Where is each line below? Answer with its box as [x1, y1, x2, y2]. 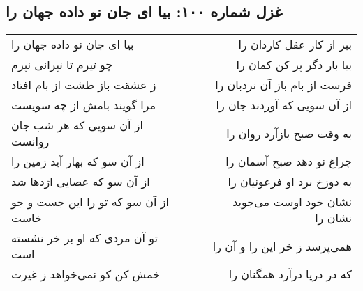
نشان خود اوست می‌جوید [232, 194, 352, 210]
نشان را [315, 210, 352, 226]
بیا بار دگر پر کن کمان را [236, 56, 352, 73]
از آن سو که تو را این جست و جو [11, 194, 169, 210]
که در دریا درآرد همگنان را [228, 266, 352, 283]
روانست [11, 133, 50, 150]
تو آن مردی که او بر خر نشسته [11, 230, 158, 246]
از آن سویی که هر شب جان [11, 117, 143, 134]
